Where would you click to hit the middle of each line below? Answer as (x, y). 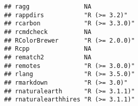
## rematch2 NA (48, 57)
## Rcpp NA (48, 49)
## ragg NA (48, 7)
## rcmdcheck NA (48, 32)
